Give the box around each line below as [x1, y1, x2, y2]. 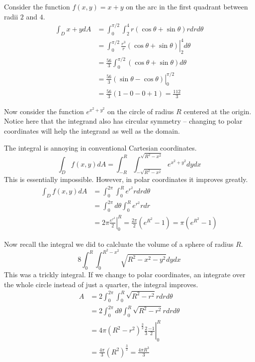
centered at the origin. [183, 106, 252, 116]
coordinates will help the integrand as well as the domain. [4, 126, 180, 136]
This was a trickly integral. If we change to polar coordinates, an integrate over [4, 269, 246, 279]
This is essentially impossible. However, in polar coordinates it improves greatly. [4, 174, 248, 184]
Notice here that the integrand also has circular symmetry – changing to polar [4, 116, 243, 126]
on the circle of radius [107, 106, 174, 116]
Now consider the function [4, 106, 84, 116]
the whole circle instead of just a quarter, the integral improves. [4, 279, 198, 289]
